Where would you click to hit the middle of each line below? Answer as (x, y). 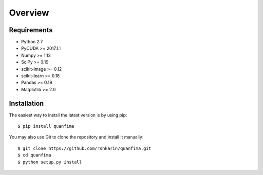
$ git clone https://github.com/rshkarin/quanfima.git (85, 148)
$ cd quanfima (34, 155)
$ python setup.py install (50, 162)
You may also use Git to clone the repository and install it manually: (76, 137)
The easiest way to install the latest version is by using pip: (68, 115)
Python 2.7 (32, 42)
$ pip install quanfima (46, 126)
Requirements (31, 30)
